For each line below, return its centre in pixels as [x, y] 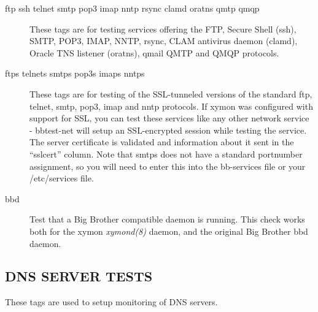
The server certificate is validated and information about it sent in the [162, 142]
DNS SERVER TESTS [79, 276]
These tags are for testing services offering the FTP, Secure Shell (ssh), [163, 29]
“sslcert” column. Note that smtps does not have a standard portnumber [166, 154]
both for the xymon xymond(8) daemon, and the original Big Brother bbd [169, 231]
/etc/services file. [62, 178]
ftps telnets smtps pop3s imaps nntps [75, 73]
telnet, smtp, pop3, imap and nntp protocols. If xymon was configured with [171, 106]
